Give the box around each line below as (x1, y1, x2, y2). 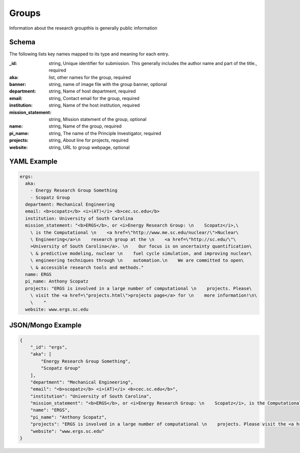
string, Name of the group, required (48, 123, 122, 129)
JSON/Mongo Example (9, 321, 82, 329)
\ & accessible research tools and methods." (30, 264, 144, 270)
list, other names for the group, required (48, 74, 131, 80)
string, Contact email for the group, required (48, 95, 139, 101)
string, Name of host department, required (48, 88, 136, 94)
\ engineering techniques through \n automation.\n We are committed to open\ (30, 257, 244, 263)
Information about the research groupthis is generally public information (9, 25, 157, 31)
